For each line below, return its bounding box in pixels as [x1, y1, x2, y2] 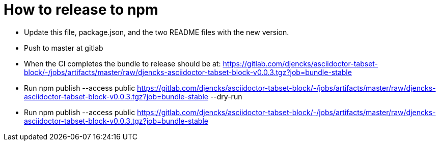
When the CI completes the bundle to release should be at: [24, 59, 221, 68]
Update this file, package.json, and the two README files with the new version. [24, 27, 289, 37]
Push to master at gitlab [24, 43, 103, 52]
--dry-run [210, 92, 242, 101]
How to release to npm [4, 1, 158, 18]
